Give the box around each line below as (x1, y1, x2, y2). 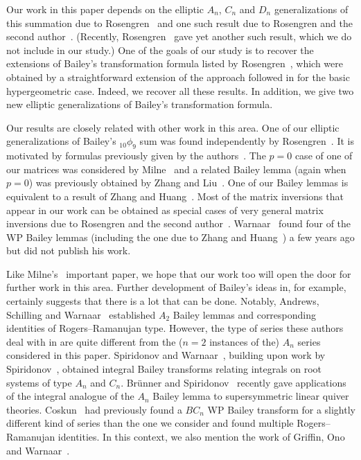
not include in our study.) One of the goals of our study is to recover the (6, 42, 314, 57)
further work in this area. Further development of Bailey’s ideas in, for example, (6, 280, 346, 294)
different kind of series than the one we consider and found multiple (6, 416, 294, 430)
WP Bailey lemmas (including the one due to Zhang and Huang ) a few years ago (6, 229, 355, 244)
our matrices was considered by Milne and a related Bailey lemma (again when (6, 161, 346, 176)
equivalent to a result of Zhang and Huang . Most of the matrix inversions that (6, 188, 344, 203)
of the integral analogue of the (6, 389, 134, 403)
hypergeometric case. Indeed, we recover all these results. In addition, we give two (6, 83, 354, 98)
